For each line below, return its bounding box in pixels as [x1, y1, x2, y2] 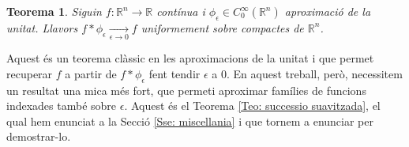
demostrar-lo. [6, 128, 71, 145]
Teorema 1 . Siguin [6, 3, 102, 19]
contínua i [156, 3, 205, 19]
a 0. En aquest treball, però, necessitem [212, 65, 403, 81]
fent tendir [148, 65, 201, 81]
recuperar [6, 65, 53, 81]
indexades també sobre [6, 97, 117, 114]
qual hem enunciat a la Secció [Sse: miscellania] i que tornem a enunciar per [6, 112, 373, 129]
